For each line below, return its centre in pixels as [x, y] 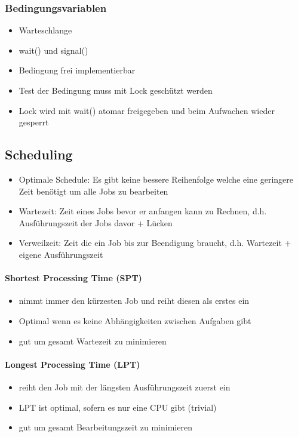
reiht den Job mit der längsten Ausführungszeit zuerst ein [125, 387]
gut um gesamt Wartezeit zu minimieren [93, 341]
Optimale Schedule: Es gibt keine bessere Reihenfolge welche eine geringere [156, 179]
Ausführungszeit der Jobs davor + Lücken [96, 222]
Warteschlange [45, 30]
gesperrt [34, 122]
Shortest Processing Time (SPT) [73, 278]
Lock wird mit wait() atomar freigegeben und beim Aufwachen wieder [147, 110]
